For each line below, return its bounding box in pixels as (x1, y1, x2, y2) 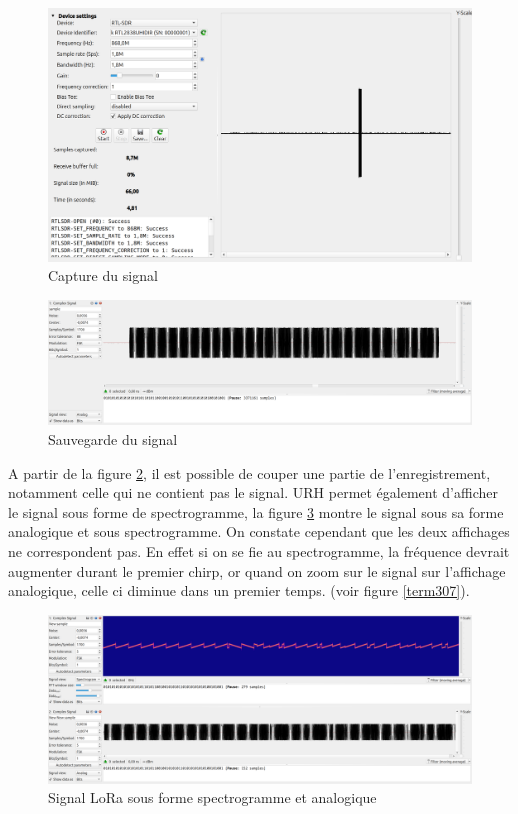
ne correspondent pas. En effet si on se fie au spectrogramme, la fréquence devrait (8, 541, 510, 562)
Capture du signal (48, 265, 158, 286)
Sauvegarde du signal (48, 429, 178, 450)
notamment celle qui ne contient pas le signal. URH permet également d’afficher (8, 482, 498, 503)
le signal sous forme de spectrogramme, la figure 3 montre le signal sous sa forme (8, 501, 504, 522)
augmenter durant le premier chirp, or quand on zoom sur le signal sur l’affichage (8, 560, 506, 581)
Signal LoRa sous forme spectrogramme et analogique (48, 787, 377, 808)
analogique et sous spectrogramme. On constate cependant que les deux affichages (8, 521, 510, 542)
